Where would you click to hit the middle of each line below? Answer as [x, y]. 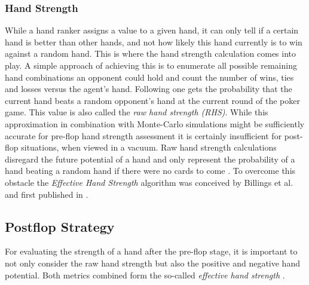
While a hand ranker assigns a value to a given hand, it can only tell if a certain [152, 30]
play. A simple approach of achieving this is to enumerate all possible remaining [151, 65]
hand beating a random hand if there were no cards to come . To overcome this [150, 171]
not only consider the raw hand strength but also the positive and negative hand [152, 263]
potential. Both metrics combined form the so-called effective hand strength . [145, 275]
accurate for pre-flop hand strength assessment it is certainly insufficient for [143, 135]
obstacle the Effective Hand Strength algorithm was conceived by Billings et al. [149, 182]
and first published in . [47, 194]
